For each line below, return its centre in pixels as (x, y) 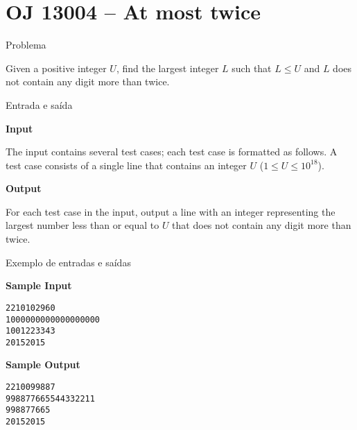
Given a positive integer (56, 68)
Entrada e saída (39, 104)
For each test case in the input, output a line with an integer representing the (171, 211)
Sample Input (39, 285)
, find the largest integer (167, 68)
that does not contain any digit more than (262, 225)
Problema (26, 45)
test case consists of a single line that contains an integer (126, 165)
